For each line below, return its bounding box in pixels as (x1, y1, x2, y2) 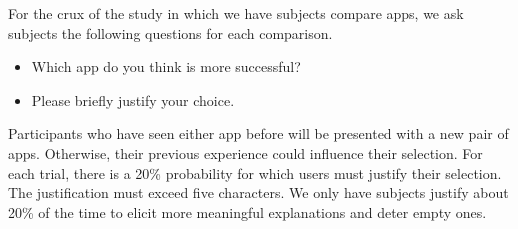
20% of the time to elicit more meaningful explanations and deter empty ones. (8, 201, 487, 222)
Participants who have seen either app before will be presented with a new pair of (8, 123, 509, 144)
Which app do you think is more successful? (31, 56, 301, 77)
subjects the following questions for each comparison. (8, 22, 333, 43)
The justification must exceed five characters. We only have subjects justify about (8, 182, 509, 203)
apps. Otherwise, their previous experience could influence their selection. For (8, 142, 483, 163)
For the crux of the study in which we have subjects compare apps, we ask (8, 3, 464, 23)
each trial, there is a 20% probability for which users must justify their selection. (8, 162, 502, 183)
